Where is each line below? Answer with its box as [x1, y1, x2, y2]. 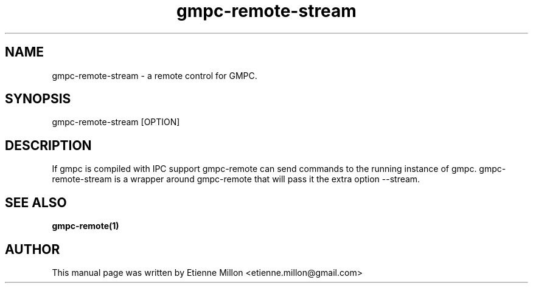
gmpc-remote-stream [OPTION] [52, 117, 180, 128]
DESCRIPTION [5, 137, 92, 153]
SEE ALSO [5, 194, 67, 210]
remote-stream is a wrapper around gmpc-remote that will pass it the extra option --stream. [52, 174, 420, 185]
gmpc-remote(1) [52, 221, 119, 231]
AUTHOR [5, 241, 60, 257]
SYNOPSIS [5, 91, 71, 107]
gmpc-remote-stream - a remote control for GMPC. [52, 70, 257, 81]
